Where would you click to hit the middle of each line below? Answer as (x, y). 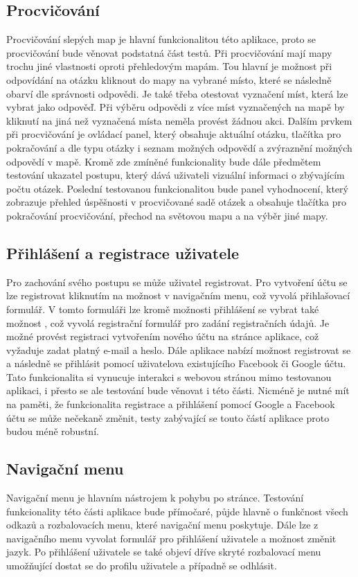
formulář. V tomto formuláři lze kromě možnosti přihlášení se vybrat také (163, 309)
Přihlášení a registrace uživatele (123, 252)
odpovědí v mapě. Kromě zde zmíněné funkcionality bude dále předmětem (164, 161)
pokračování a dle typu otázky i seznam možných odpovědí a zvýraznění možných (179, 147)
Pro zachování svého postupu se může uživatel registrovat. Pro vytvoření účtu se (177, 282)
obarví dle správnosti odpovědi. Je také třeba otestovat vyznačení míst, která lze (177, 93)
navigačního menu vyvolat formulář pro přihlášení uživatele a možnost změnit (171, 538)
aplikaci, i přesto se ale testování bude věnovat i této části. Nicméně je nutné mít (178, 390)
